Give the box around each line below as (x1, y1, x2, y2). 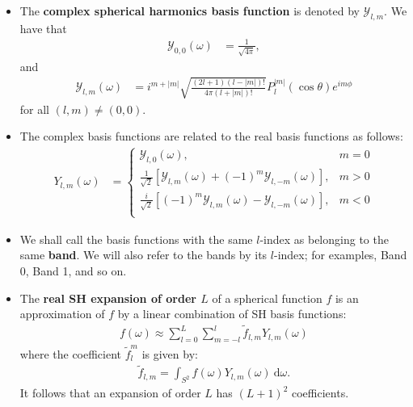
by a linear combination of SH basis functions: (117, 305, 347, 322)
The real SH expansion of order (19, 289, 196, 306)
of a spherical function (212, 289, 322, 306)
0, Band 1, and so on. (19, 262, 127, 279)
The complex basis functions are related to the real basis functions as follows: (19, 128, 403, 145)
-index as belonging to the (259, 230, 389, 247)
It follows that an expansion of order (19, 384, 201, 401)
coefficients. (291, 384, 349, 401)
